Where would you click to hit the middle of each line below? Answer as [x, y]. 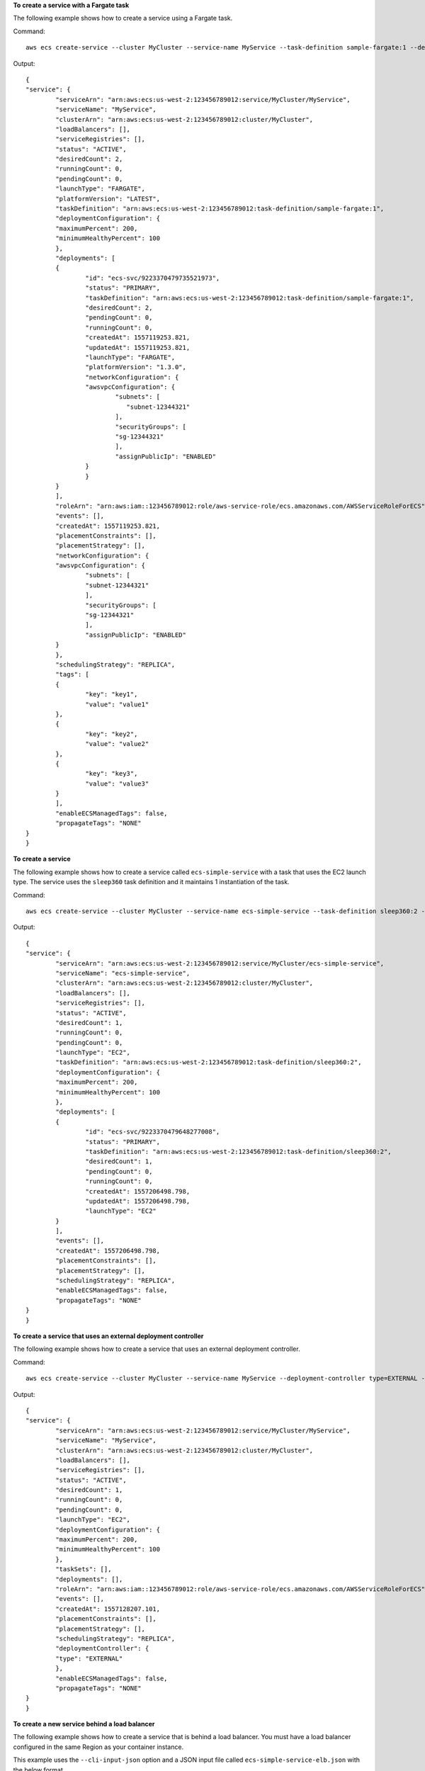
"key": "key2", [112, 734]
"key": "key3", [112, 774]
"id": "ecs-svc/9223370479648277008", [153, 1132]
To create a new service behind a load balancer [84, 1724]
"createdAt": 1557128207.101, [108, 1609]
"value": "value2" [117, 744]
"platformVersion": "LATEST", [108, 199]
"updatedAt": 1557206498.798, [138, 1201]
